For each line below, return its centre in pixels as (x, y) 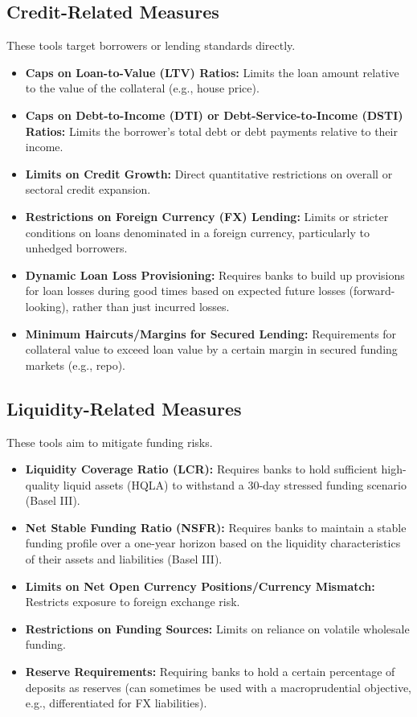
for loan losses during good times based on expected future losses (185, 291)
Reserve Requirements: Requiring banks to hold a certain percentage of (210, 672)
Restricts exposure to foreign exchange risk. (133, 602)
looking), (47, 306)
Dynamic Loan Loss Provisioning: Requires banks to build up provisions (215, 275)
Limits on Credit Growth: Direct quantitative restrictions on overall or (209, 173)
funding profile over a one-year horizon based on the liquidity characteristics (213, 543)
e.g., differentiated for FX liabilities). (116, 703)
